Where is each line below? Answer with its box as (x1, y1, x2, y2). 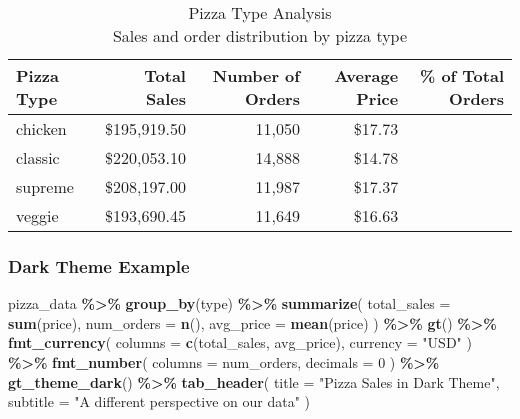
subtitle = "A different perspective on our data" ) (8, 391, 311, 412)
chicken (16, 117, 67, 140)
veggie (16, 204, 59, 227)
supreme (16, 175, 74, 198)
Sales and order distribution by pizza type (112, 24, 408, 47)
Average (334, 64, 399, 87)
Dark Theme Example (8, 253, 190, 278)
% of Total (419, 64, 504, 87)
